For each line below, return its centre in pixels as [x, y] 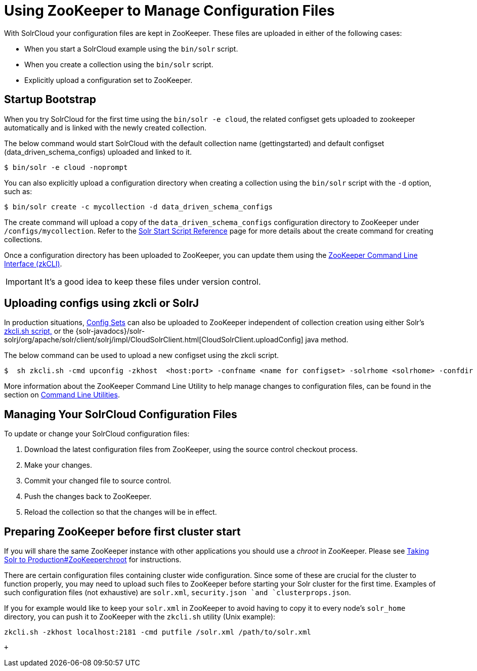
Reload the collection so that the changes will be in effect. [121, 512]
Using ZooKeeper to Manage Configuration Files [169, 11]
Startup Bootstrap [50, 100]
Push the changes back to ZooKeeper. [88, 497]
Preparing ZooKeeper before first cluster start [122, 531]
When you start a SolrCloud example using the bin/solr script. [131, 49]
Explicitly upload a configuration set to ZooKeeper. [109, 80]
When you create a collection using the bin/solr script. [119, 64]
